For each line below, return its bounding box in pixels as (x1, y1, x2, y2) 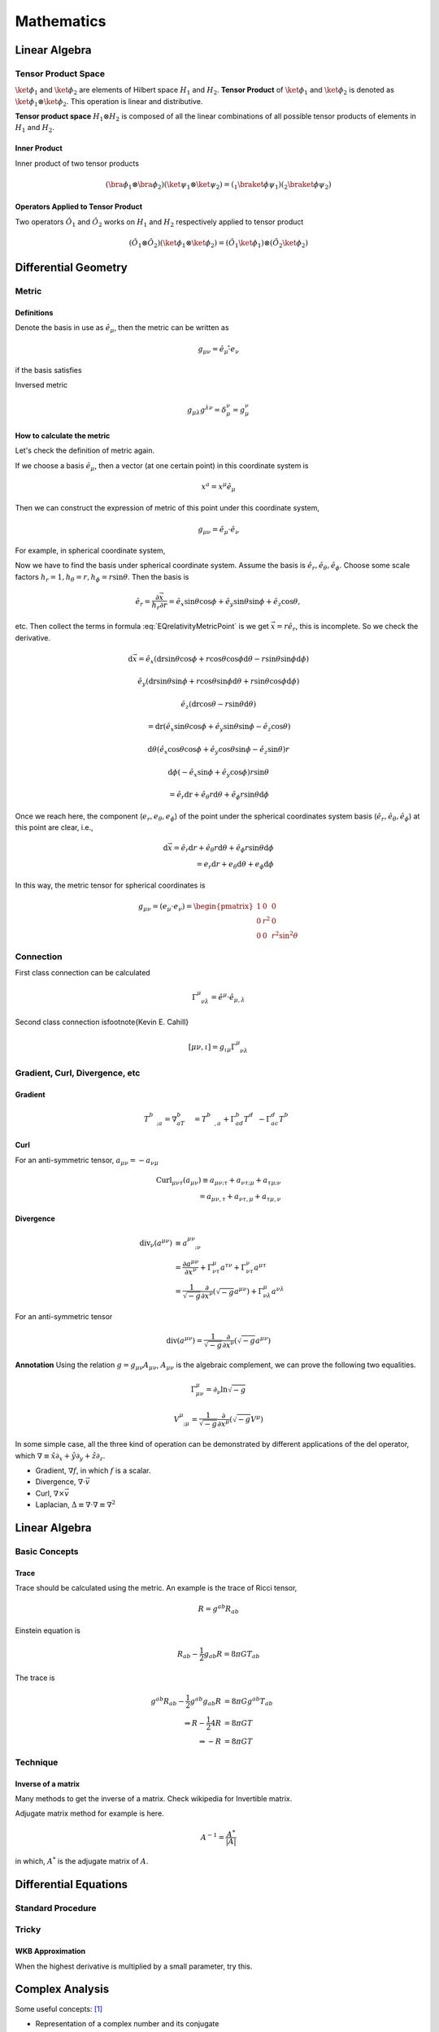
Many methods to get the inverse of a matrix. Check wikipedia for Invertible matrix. (15, 1794, 293, 1804)
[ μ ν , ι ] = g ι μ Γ (188, 1042, 237, 1053)
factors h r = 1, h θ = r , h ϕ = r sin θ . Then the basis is (15, 571, 189, 584)
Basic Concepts (15, 1545, 79, 1557)
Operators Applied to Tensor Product (15, 202, 142, 211)
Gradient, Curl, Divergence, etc (15, 1067, 141, 1079)
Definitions (15, 307, 54, 317)
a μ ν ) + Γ (233, 1285, 263, 1296)
